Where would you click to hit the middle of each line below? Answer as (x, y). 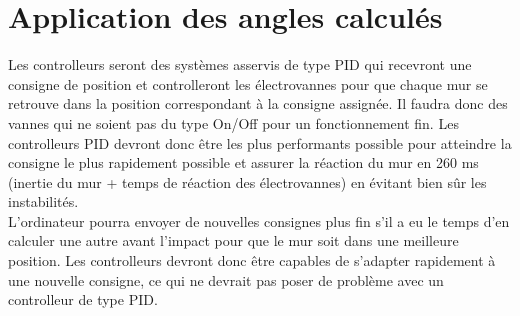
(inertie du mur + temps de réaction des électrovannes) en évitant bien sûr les (247, 181)
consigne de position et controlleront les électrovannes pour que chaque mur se (248, 83)
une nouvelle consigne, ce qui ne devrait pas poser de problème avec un (226, 279)
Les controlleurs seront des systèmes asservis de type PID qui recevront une (240, 64)
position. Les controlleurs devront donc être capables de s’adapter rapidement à (252, 260)
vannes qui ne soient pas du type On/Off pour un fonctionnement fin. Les (233, 122)
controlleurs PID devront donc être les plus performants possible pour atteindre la (260, 142)
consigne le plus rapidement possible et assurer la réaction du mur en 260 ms (243, 162)
